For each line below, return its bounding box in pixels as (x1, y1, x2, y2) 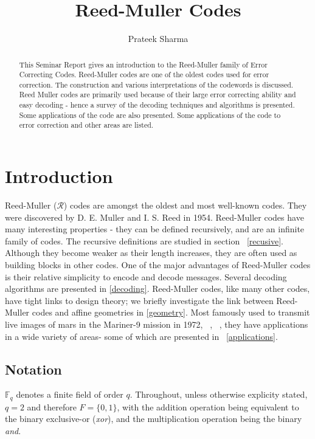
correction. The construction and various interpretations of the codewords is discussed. (19, 79, 294, 89)
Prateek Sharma (128, 32, 189, 45)
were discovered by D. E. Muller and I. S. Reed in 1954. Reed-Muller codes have (5, 210, 304, 223)
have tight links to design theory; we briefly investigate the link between (5, 294, 274, 306)
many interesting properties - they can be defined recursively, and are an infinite (5, 223, 305, 235)
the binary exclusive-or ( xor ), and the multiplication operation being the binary (5, 412, 302, 425)
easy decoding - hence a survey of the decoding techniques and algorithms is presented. (19, 100, 295, 110)
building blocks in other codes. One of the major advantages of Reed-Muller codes (5, 258, 311, 271)
